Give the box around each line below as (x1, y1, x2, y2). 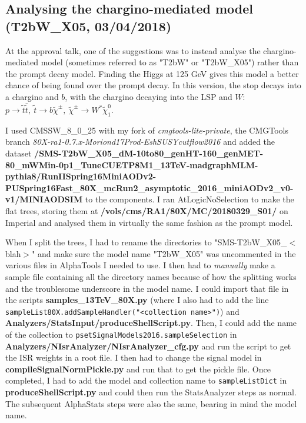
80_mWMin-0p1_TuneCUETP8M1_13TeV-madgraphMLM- (5, 158, 258, 171)
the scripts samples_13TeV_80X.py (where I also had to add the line (5, 294, 269, 306)
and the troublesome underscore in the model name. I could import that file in (5, 282, 289, 294)
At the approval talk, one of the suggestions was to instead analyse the (5, 44, 261, 56)
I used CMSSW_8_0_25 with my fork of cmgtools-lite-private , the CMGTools (5, 124, 288, 136)
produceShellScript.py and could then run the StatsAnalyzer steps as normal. (5, 386, 297, 398)
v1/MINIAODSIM (5, 193, 83, 205)
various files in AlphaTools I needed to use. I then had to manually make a (5, 259, 275, 271)
